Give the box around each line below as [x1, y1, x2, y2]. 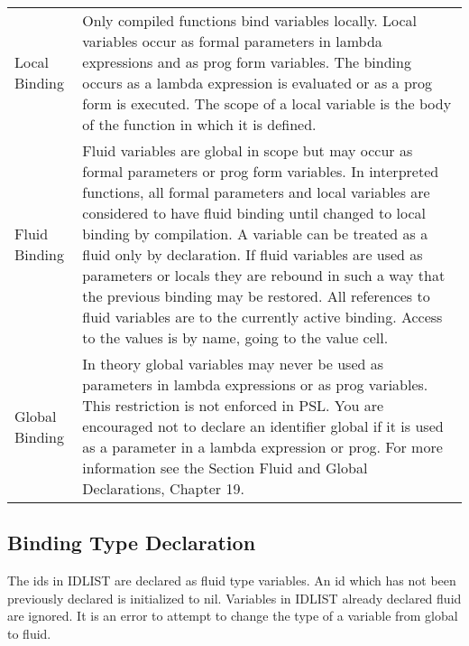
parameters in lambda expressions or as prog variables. [82, 374, 428, 395]
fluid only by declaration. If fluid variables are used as [82, 244, 423, 265]
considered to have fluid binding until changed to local [82, 202, 426, 223]
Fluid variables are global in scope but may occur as [82, 140, 413, 161]
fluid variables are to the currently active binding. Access [82, 306, 443, 327]
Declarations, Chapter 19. [82, 478, 244, 499]
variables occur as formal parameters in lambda [82, 31, 382, 51]
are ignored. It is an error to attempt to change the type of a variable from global [7, 606, 458, 625]
